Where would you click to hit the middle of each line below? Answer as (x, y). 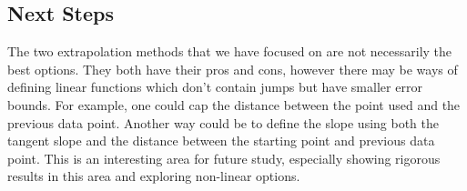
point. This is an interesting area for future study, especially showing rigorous (224, 158)
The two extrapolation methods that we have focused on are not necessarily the (230, 51)
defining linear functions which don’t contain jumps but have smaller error (215, 87)
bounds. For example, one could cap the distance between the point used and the (234, 104)
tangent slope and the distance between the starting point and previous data (221, 141)
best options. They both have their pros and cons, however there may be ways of (233, 69)
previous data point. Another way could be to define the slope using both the (223, 122)
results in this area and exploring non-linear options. (154, 176)
